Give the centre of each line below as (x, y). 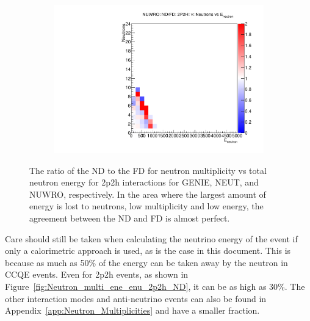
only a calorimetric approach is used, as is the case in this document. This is (148, 251)
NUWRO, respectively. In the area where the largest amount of (148, 194)
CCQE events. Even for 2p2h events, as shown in (97, 274)
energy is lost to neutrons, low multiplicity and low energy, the (146, 206)
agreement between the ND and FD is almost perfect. (130, 218)
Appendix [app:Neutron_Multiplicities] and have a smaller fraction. (132, 310)
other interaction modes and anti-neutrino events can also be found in (136, 298)
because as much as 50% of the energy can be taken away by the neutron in (146, 262)
